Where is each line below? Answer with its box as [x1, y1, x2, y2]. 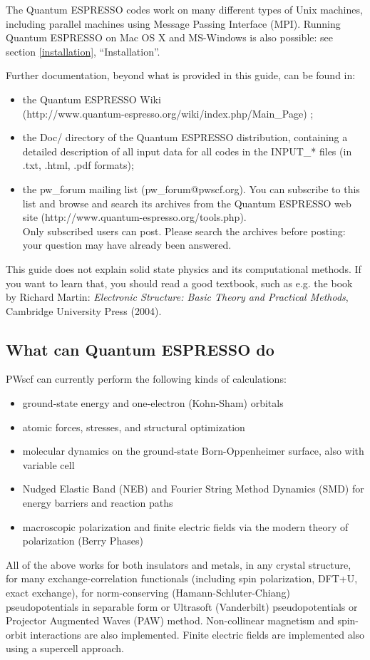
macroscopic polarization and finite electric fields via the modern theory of [22, 519, 349, 534]
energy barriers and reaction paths [22, 495, 173, 510]
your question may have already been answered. [22, 237, 232, 252]
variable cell [22, 457, 75, 472]
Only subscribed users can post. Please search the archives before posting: [22, 223, 346, 238]
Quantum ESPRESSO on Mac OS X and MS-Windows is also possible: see [6, 30, 333, 45]
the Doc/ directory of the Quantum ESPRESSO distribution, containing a [22, 130, 348, 145]
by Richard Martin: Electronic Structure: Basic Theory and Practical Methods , [6, 289, 349, 304]
